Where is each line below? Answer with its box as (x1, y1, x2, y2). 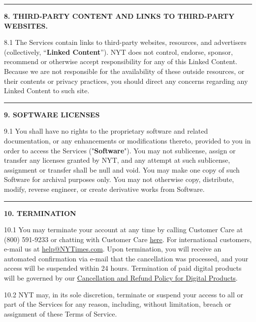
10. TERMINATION (4, 208, 76, 218)
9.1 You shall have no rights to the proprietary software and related (4, 126, 208, 136)
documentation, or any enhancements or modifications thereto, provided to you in (4, 135, 251, 145)
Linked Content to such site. (4, 85, 90, 96)
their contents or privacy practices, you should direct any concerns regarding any (4, 75, 248, 86)
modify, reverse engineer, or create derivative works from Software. (4, 183, 205, 194)
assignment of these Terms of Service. (4, 308, 117, 319)
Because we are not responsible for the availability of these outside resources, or (4, 66, 245, 76)
